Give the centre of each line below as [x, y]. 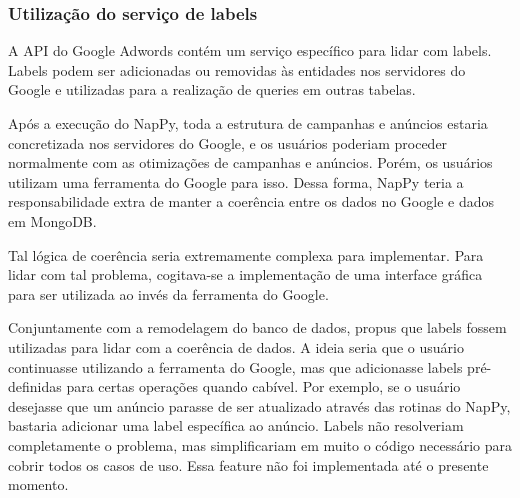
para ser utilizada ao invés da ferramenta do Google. [168, 293]
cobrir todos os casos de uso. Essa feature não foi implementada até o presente [248, 464]
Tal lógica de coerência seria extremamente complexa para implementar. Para [246, 254]
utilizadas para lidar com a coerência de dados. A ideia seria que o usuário [236, 346]
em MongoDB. [52, 220]
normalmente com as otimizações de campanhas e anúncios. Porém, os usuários [250, 162]
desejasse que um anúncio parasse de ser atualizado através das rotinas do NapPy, [259, 405]
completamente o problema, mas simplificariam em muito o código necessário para [260, 444]
